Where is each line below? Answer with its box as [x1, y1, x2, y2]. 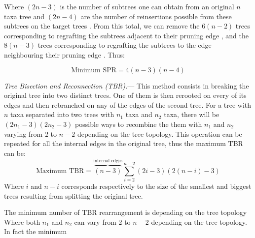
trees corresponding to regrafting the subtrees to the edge [37, 40, 212, 50]
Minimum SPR [71, 66, 117, 74]
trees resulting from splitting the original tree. [4, 190, 143, 201]
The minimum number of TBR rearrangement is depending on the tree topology [4, 207, 247, 217]
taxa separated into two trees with [10, 109, 114, 119]
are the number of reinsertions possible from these [80, 11, 232, 21]
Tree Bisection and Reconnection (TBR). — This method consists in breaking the [4, 80, 249, 90]
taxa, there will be [164, 109, 219, 119]
